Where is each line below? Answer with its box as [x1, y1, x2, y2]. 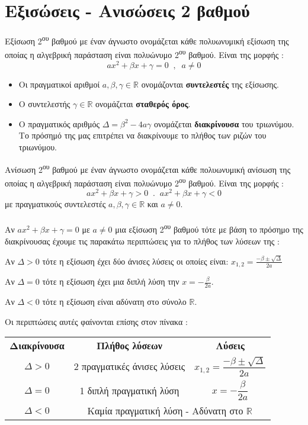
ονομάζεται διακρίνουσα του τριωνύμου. [154, 117, 294, 130]
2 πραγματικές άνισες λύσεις [73, 359, 185, 374]
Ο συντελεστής [18, 98, 70, 110]
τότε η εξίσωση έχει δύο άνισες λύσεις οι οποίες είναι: [42, 255, 229, 267]
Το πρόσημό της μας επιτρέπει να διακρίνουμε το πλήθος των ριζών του [18, 129, 267, 141]
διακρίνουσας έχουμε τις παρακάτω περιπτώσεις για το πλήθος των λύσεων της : [5, 234, 280, 247]
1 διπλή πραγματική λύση [79, 383, 179, 397]
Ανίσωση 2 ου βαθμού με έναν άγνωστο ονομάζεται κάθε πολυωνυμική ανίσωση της [5, 161, 291, 175]
